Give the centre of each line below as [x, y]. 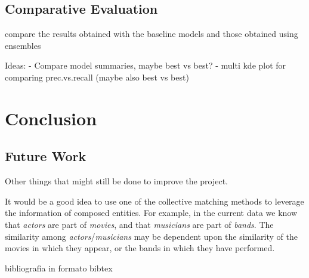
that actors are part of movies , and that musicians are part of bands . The [139, 224]
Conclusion [51, 118]
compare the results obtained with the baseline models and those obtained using [152, 34]
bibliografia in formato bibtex [59, 268]
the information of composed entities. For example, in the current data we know [151, 213]
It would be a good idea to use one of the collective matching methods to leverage [154, 201]
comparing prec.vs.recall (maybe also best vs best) [97, 77]
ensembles [23, 45]
